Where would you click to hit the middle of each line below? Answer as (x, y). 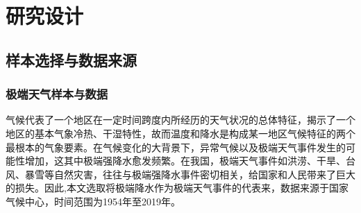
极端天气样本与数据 (57, 94)
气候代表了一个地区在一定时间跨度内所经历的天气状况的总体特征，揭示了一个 (180, 120)
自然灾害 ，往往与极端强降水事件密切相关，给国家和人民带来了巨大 (204, 174)
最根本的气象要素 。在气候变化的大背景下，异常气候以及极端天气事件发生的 (176, 147)
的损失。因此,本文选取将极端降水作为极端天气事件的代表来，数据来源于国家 (177, 188)
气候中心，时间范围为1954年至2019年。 (93, 201)
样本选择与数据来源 (71, 59)
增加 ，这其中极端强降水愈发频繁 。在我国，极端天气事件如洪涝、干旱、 (185, 161)
